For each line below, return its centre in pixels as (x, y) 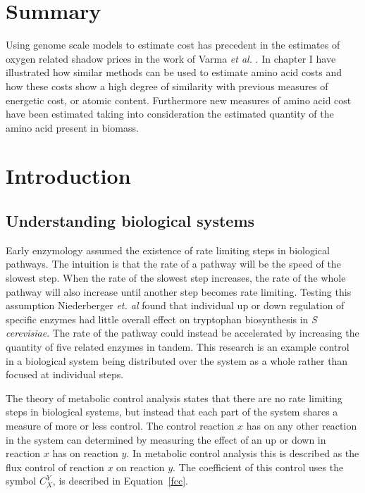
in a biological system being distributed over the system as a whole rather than (177, 360)
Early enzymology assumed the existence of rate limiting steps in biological (168, 250)
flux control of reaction (55, 467)
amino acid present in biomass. (72, 127)
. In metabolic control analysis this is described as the (243, 453)
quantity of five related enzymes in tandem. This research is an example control (178, 347)
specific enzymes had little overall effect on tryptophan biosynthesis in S (161, 319)
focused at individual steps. (65, 374)
